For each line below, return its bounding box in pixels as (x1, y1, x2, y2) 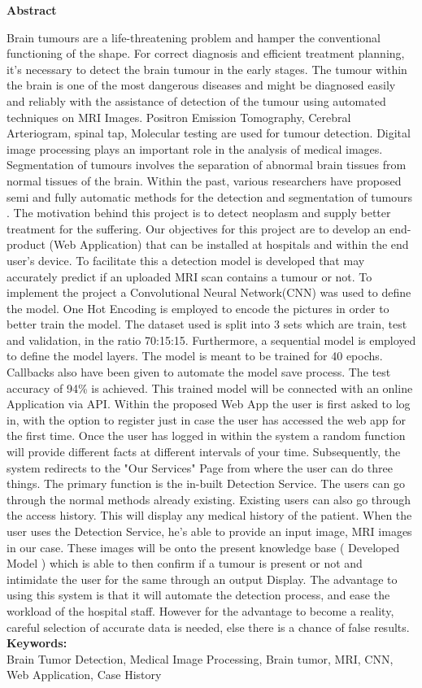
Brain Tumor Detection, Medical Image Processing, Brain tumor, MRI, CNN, (7, 650, 394, 667)
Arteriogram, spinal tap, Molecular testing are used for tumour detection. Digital (7, 124, 411, 142)
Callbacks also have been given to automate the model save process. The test (7, 364, 391, 381)
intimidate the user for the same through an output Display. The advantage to (7, 570, 398, 587)
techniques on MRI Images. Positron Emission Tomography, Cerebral (7, 108, 351, 125)
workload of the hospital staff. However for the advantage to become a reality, (7, 602, 394, 619)
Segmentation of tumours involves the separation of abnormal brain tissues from (7, 156, 407, 173)
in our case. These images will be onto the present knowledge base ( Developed (7, 538, 400, 555)
